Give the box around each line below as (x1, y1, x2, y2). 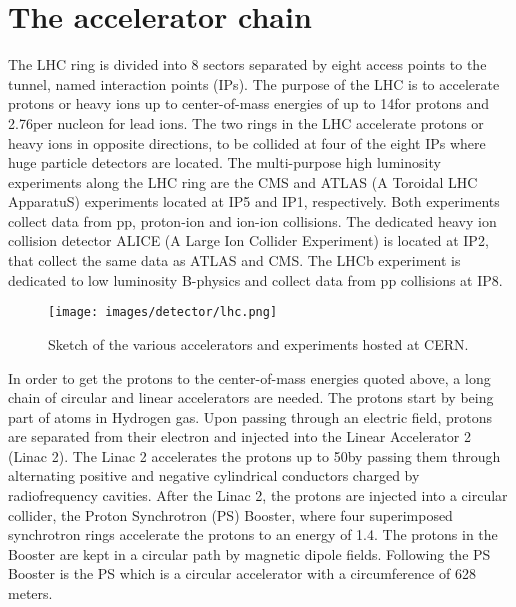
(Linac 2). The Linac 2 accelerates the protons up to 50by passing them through (8, 445, 501, 466)
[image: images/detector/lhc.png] (48, 305, 278, 320)
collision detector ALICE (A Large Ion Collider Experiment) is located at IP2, (8, 230, 489, 251)
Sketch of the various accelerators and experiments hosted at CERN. (48, 333, 469, 354)
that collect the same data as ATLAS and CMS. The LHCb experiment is (8, 250, 461, 271)
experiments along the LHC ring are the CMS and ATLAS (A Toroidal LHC (8, 171, 478, 192)
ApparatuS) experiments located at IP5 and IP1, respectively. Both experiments (8, 191, 500, 212)
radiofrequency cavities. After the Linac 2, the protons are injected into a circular (8, 485, 508, 506)
